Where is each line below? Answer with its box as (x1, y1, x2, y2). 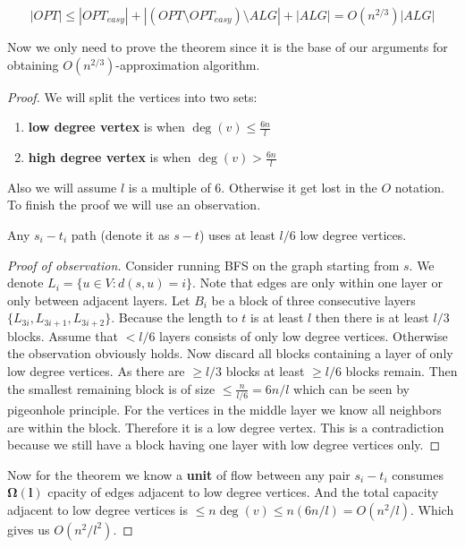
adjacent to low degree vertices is (7, 500, 189, 518)
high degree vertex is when (28, 148, 191, 167)
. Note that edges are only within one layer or (192, 273, 443, 292)
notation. (394, 177, 444, 196)
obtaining (7, 55, 59, 73)
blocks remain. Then (345, 362, 458, 381)
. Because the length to (111, 308, 238, 327)
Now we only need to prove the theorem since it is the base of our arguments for (7, 38, 448, 56)
